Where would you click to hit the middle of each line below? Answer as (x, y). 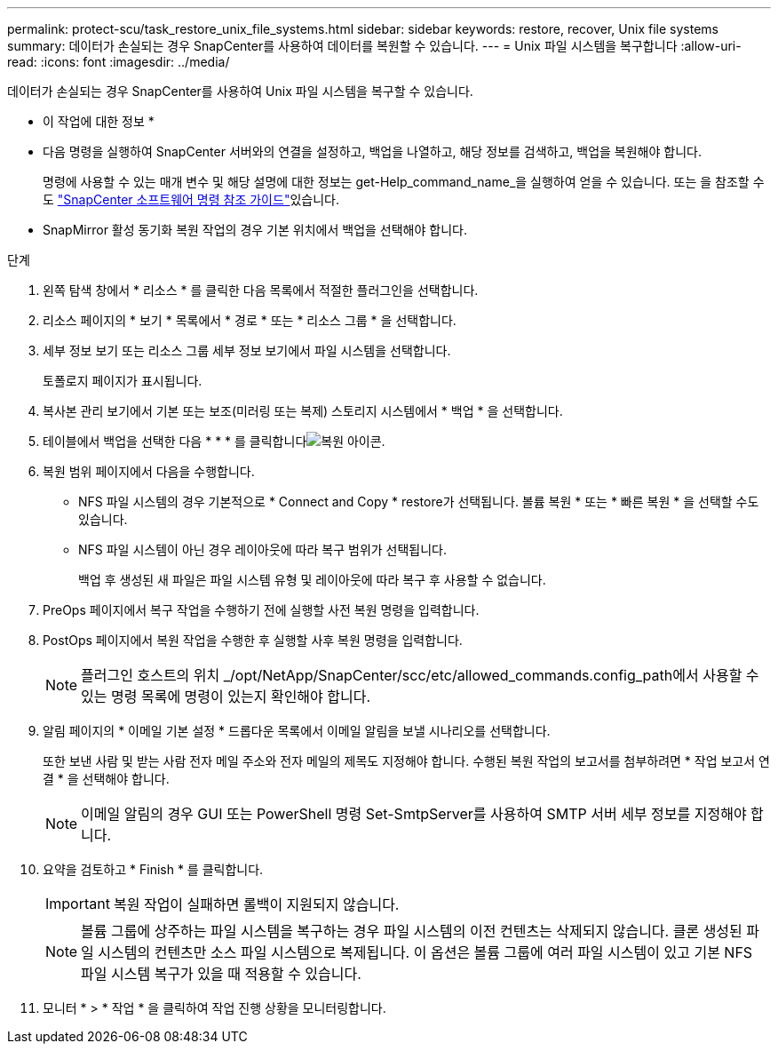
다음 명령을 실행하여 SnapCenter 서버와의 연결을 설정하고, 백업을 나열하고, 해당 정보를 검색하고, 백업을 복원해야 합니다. (372, 151)
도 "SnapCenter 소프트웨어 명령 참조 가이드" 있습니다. (191, 199)
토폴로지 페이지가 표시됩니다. (123, 381)
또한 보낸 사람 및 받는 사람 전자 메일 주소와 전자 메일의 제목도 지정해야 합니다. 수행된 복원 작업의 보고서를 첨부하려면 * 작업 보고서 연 (406, 761)
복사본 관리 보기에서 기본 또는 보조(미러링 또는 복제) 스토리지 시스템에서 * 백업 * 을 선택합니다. (303, 411)
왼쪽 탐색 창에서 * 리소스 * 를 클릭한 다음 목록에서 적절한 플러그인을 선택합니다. (261, 290)
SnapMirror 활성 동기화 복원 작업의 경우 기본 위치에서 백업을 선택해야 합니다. (255, 230)
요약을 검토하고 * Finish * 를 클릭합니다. (153, 869)
